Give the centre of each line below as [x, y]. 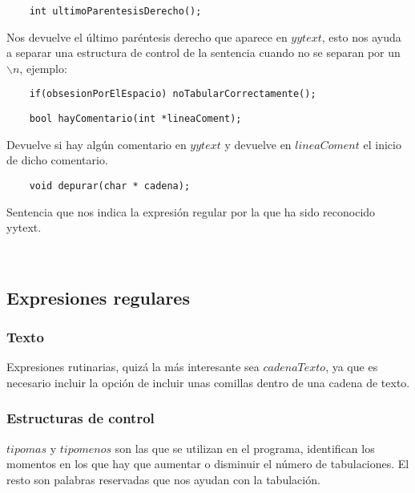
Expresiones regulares [98, 297]
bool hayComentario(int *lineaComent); [135, 119]
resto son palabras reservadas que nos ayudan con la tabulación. [163, 479]
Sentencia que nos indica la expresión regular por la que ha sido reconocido [191, 211]
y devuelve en [258, 144]
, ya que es [352, 367]
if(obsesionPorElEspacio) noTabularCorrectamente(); [173, 94]
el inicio [382, 144]
